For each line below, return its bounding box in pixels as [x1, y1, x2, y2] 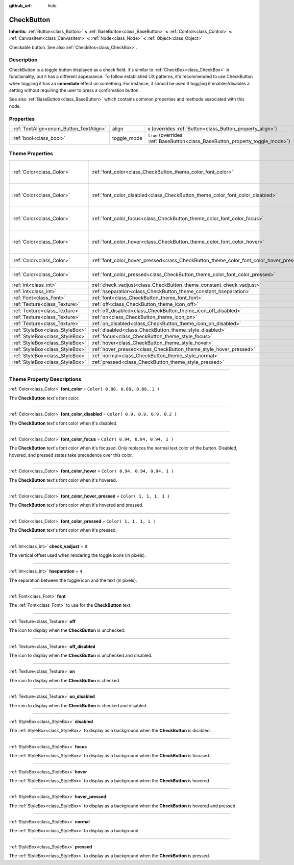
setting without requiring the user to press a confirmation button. [9, 87, 140, 93]
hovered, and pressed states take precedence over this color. [9, 452, 133, 458]
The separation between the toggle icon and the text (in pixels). [9, 577, 137, 583]
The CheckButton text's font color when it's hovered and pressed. [9, 502, 144, 508]
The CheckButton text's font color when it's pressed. [9, 527, 117, 533]
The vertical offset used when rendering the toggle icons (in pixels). [9, 552, 147, 558]
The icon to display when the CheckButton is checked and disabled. [9, 702, 147, 708]
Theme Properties [9, 150, 53, 157]
